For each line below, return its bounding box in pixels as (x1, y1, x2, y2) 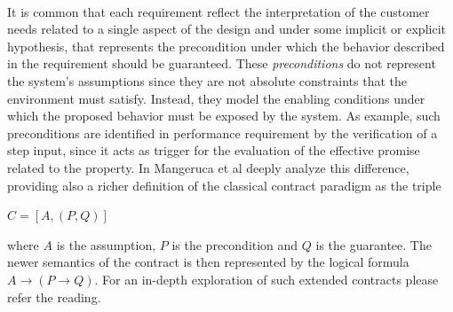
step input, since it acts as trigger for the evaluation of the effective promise (7, 141, 420, 160)
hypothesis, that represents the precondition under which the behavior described (7, 36, 445, 55)
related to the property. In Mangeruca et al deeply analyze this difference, (7, 158, 409, 176)
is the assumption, (56, 235, 156, 253)
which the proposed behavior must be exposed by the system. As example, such (7, 106, 441, 125)
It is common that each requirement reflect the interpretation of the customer (7, 2, 430, 20)
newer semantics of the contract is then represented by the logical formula (7, 253, 409, 271)
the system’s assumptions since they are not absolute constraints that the (7, 71, 407, 90)
